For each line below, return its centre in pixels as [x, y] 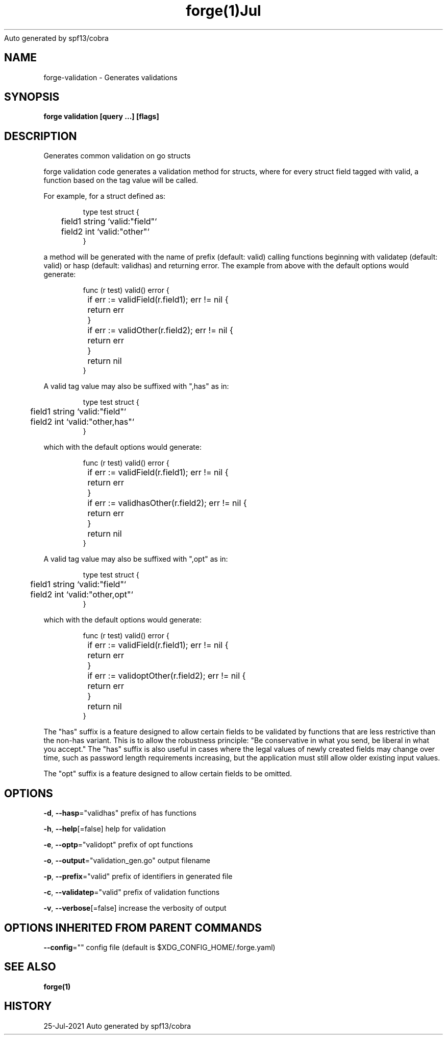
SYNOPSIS [32, 97]
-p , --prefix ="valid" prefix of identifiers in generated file [138, 876]
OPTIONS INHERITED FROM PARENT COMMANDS [133, 928]
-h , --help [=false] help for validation [105, 829]
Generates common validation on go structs [117, 156]
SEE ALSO [30, 967]
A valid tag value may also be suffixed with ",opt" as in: [136, 559]
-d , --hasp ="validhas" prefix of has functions [120, 813]
